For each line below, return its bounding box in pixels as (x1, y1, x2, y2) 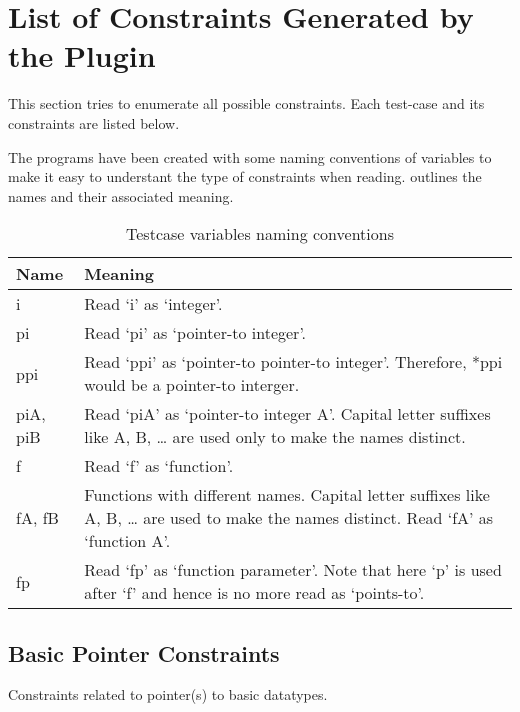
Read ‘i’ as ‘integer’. (84, 292, 223, 316)
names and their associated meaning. (8, 185, 234, 206)
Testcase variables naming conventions (126, 222, 394, 246)
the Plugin (8, 35, 156, 76)
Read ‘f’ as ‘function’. (84, 454, 234, 478)
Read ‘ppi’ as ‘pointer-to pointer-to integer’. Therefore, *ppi (84, 350, 503, 374)
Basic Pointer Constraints (8, 637, 280, 668)
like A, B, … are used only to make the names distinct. (84, 425, 466, 449)
